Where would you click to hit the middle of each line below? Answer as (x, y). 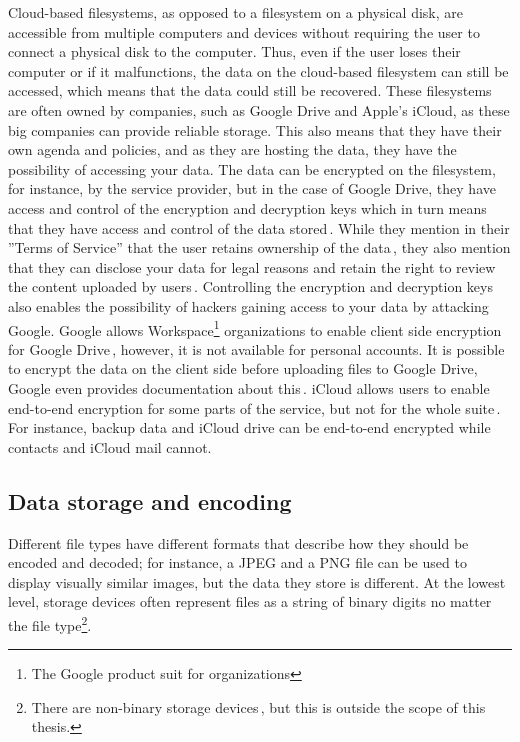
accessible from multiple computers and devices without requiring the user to (244, 31)
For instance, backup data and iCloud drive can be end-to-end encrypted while (249, 427)
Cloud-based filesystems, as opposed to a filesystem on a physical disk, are (235, 12)
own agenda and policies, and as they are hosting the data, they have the (232, 149)
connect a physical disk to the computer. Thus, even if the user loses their (234, 51)
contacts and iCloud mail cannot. (110, 446)
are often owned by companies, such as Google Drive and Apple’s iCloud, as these (259, 109)
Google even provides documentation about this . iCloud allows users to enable (249, 387)
